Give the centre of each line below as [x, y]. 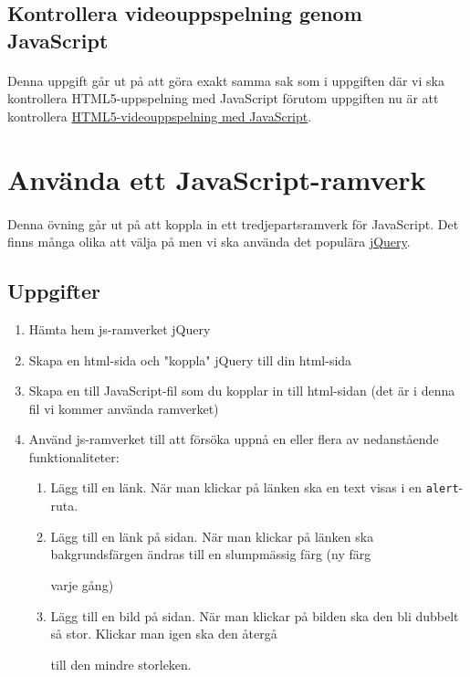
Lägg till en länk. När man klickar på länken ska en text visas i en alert [255, 487]
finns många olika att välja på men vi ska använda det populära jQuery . [209, 242]
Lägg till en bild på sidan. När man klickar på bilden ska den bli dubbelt [255, 615]
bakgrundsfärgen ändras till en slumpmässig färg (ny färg [211, 554]
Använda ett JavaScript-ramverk [217, 179]
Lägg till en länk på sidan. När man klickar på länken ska [212, 536]
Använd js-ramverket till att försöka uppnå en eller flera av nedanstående [234, 439]
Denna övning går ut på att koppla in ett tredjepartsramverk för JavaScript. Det [233, 223]
